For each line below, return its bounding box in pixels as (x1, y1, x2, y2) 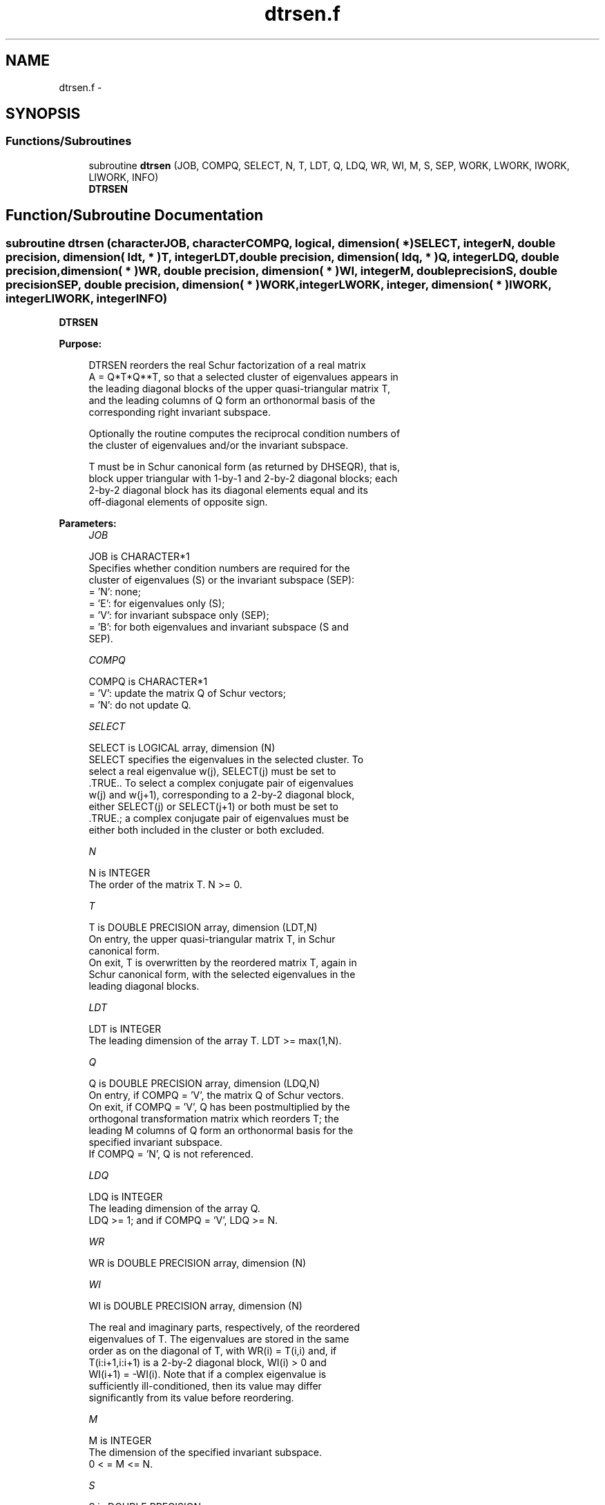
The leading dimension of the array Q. (88, 1202, 260, 1215)
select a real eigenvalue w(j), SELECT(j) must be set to (88, 765, 336, 778)
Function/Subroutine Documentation (6, 207, 264, 224)
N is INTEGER (88, 867, 151, 879)
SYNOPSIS (6, 105, 81, 123)
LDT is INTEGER (88, 1023, 162, 1035)
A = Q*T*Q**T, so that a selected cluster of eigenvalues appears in (88, 371, 398, 383)
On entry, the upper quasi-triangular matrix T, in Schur (88, 933, 336, 946)
